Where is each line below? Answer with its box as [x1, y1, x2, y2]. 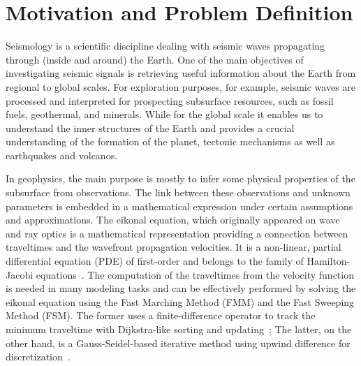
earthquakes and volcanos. [6, 147, 118, 162]
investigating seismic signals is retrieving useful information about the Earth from [6, 66, 356, 80]
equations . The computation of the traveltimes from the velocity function [36, 267, 354, 281]
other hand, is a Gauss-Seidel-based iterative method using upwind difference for [6, 335, 351, 350]
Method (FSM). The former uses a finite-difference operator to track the [6, 308, 316, 323]
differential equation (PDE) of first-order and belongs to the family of [6, 254, 304, 268]
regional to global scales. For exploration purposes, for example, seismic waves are [6, 79, 356, 94]
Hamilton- [307, 254, 351, 268]
